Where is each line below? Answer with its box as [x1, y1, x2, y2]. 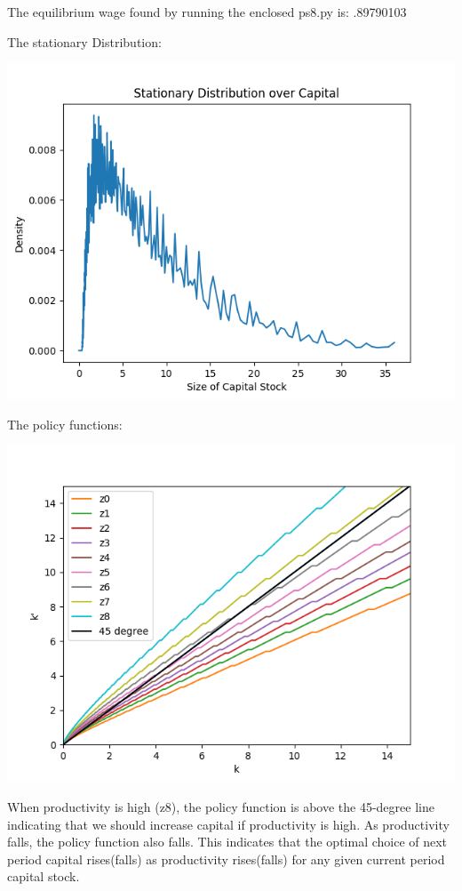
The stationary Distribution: [7, 32, 162, 51]
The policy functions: [7, 414, 123, 433]
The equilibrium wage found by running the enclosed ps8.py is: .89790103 [7, 3, 407, 20]
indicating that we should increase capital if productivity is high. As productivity [7, 815, 450, 833]
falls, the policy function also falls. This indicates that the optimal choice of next [7, 832, 448, 851]
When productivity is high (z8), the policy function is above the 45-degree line [7, 797, 434, 815]
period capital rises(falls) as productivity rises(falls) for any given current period [7, 849, 445, 868]
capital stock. [7, 867, 80, 886]
